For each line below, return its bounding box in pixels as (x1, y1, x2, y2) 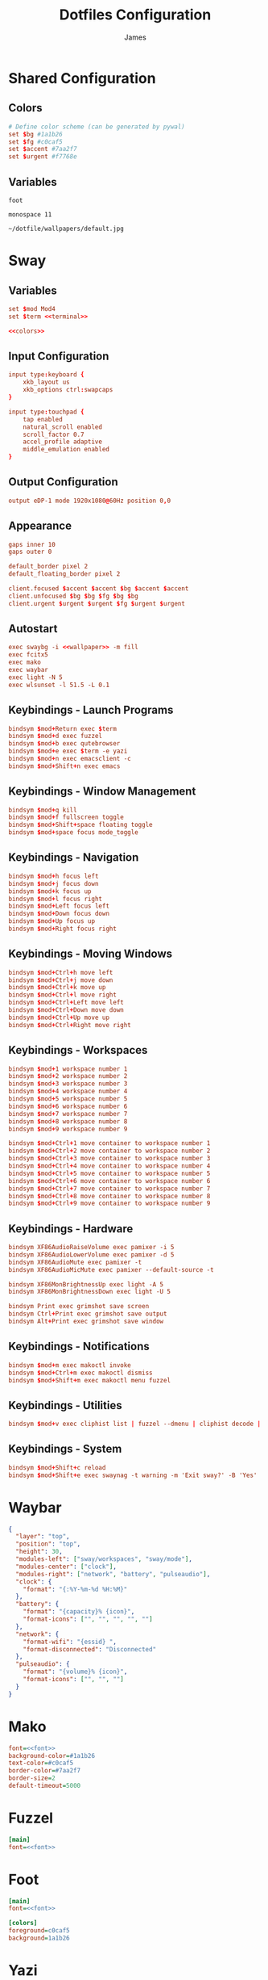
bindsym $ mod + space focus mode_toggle (8, 828, 138, 837)
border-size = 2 (8, 1774, 56, 1782)
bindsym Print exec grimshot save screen (8, 1303, 150, 1311)
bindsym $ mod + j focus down (8, 879, 99, 887)
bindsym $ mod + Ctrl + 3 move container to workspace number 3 (8, 1155, 211, 1163)
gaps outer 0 (8, 547, 52, 556)
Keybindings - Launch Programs (8, 703, 174, 717)
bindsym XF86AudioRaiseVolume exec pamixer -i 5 (8, 1244, 175, 1252)
